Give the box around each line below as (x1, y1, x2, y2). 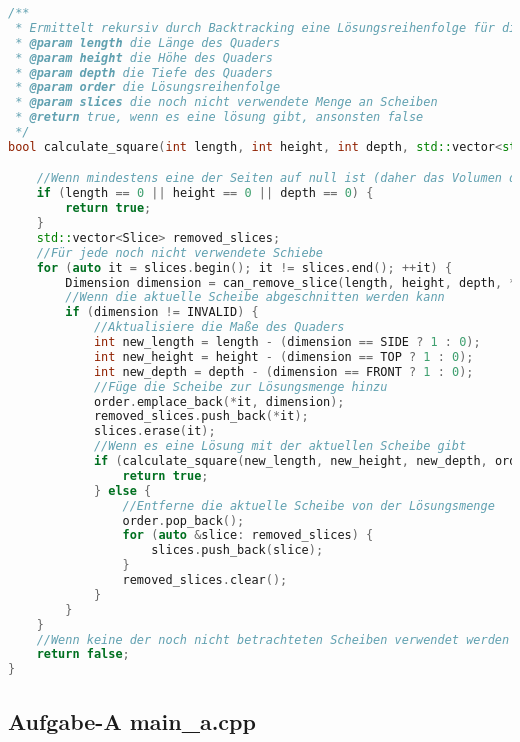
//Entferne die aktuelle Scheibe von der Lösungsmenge (122, 498, 495, 513)
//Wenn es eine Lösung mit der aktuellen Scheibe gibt (93, 439, 467, 454)
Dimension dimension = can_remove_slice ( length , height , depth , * (65, 275, 517, 290)
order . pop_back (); (122, 513, 245, 528)
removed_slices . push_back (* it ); (93, 409, 309, 424)
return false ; (36, 647, 130, 662)
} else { (93, 483, 152, 498)
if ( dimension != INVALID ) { (65, 305, 259, 320)
